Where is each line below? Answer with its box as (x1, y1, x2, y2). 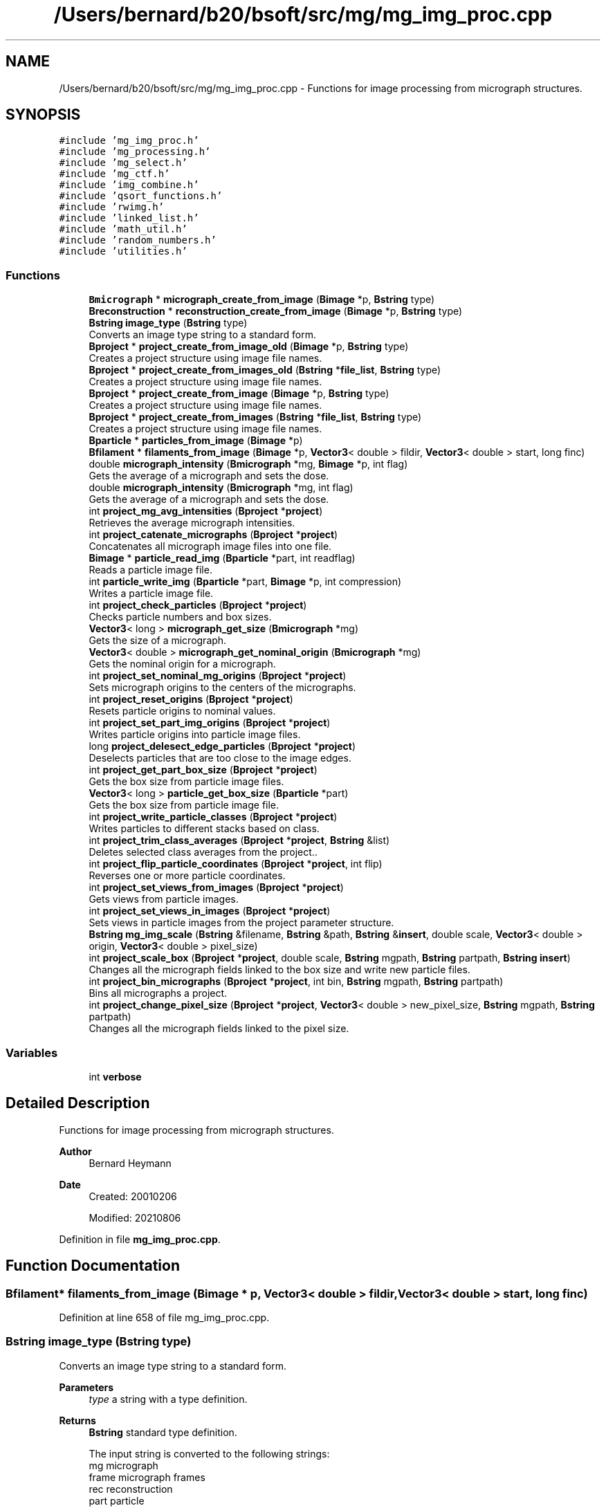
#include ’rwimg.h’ (59, 201, 165, 213)
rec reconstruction (89, 1482, 173, 1495)
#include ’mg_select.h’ (59, 157, 187, 169)
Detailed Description (6, 1094, 150, 1112)
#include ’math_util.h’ (59, 223, 187, 235)
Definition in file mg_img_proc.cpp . (59, 1233, 221, 1245)
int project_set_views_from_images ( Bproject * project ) (89, 881, 344, 894)
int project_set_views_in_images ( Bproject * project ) (89, 905, 331, 917)
